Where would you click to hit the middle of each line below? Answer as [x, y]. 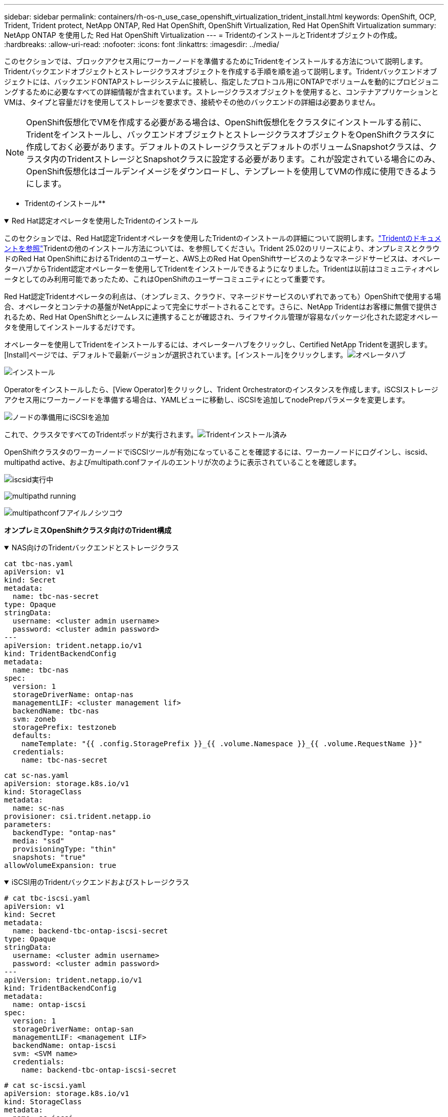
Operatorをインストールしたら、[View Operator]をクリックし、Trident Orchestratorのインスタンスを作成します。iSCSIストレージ [221, 389]
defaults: [32, 735]
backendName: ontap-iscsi [64, 1045]
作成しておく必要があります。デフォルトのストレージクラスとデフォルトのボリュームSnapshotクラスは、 [228, 147]
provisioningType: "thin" [64, 849]
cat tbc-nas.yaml [39, 564]
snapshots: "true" [49, 857]
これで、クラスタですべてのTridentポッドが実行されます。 [101, 434]
